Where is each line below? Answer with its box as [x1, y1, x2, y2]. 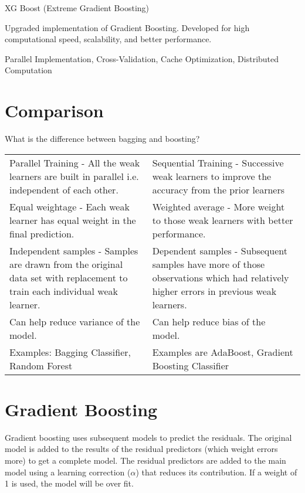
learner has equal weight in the [9, 213, 136, 227]
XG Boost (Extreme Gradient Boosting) [5, 2, 150, 13]
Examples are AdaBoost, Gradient [152, 345, 293, 359]
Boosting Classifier [152, 358, 229, 372]
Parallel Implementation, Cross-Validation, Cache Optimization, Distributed [5, 52, 279, 64]
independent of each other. [9, 182, 118, 196]
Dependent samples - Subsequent [152, 243, 287, 257]
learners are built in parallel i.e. [9, 169, 139, 183]
